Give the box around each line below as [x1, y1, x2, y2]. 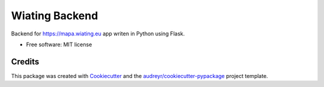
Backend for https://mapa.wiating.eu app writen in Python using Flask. [11, 30, 185, 37]
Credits [11, 56, 40, 67]
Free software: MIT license [26, 41, 92, 48]
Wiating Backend [11, 9, 98, 22]
